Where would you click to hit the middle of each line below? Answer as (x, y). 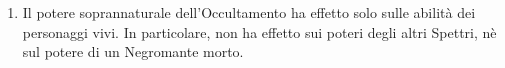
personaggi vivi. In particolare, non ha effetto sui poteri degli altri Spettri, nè (259, 31)
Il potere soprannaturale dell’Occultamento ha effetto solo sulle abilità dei (249, 12)
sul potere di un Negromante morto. (133, 51)
